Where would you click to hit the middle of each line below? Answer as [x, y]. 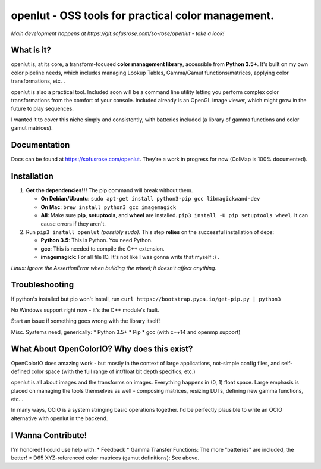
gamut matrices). [32, 128]
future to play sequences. [43, 109]
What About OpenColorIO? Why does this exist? [102, 349]
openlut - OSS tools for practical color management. [143, 15]
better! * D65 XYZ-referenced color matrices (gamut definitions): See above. [105, 458]
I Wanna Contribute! [49, 435]
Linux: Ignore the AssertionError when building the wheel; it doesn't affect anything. [114, 268]
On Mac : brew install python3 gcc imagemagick [108, 207]
